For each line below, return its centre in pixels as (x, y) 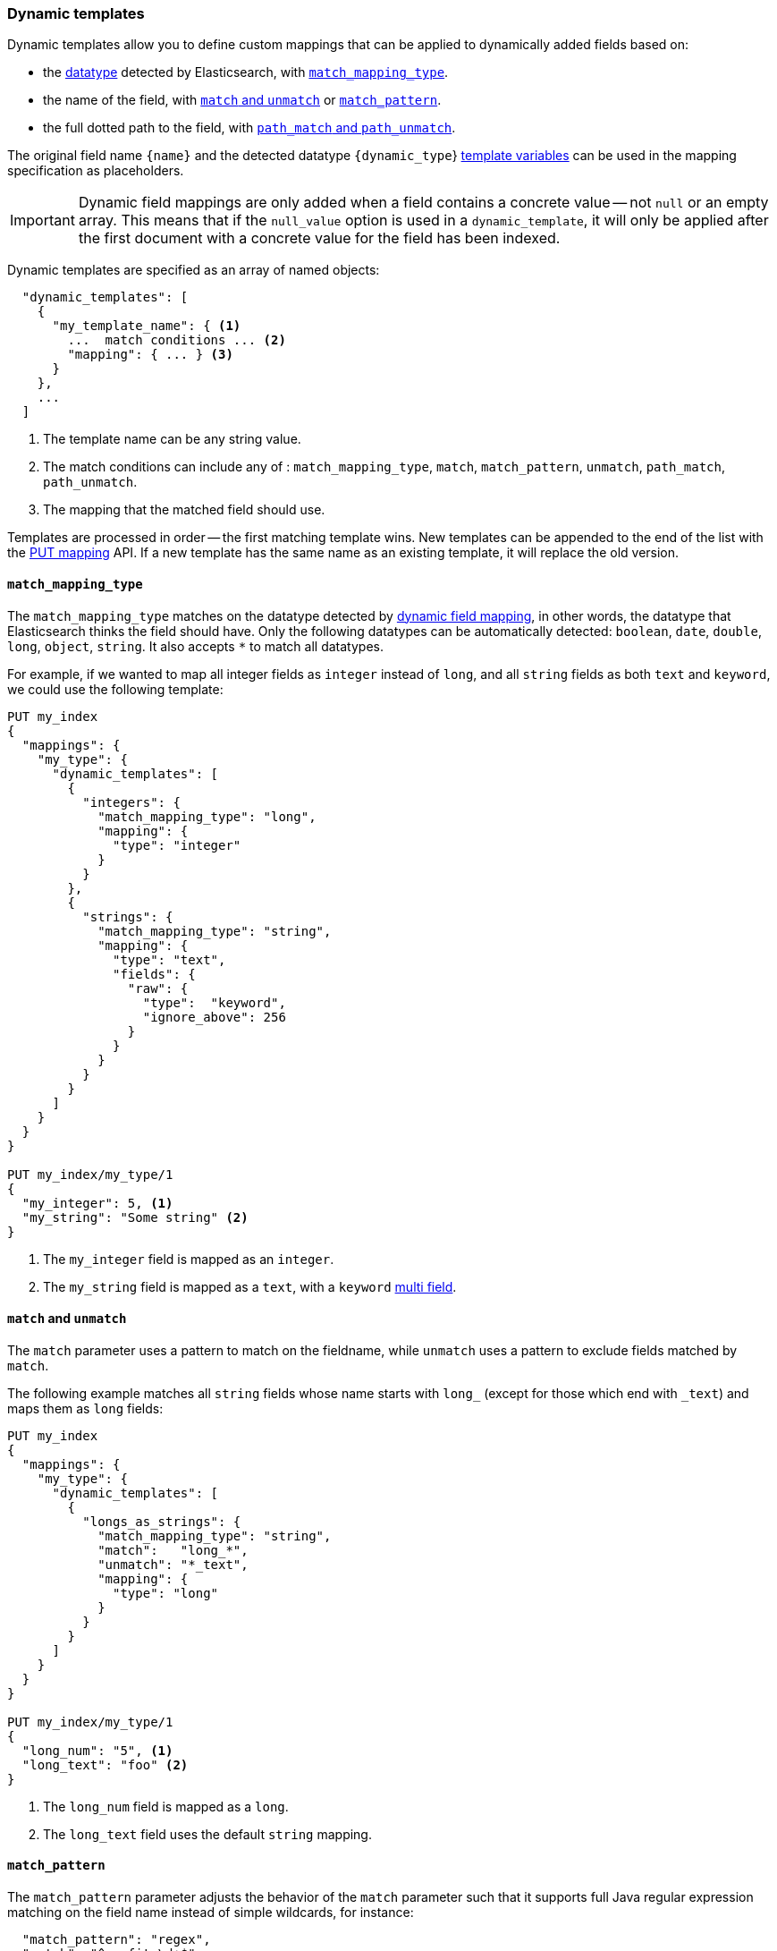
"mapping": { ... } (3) (150, 355)
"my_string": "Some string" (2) (135, 1217)
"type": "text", (169, 959)
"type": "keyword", (214, 1002)
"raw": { (158, 988)
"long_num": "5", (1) (97, 1750)
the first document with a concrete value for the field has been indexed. (319, 238)
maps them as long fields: (85, 1408)
